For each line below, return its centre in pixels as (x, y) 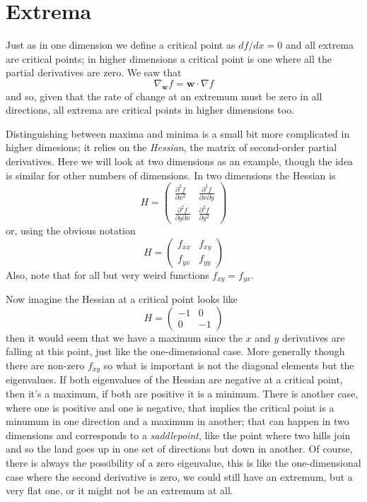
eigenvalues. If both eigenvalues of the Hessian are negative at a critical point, (174, 380)
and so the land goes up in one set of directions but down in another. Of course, (179, 449)
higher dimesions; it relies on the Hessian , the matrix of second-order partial (171, 147)
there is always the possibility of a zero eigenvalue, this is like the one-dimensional (183, 463)
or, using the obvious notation (71, 231)
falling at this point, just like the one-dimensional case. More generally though (175, 351)
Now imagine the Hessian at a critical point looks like (122, 299)
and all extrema (319, 45)
